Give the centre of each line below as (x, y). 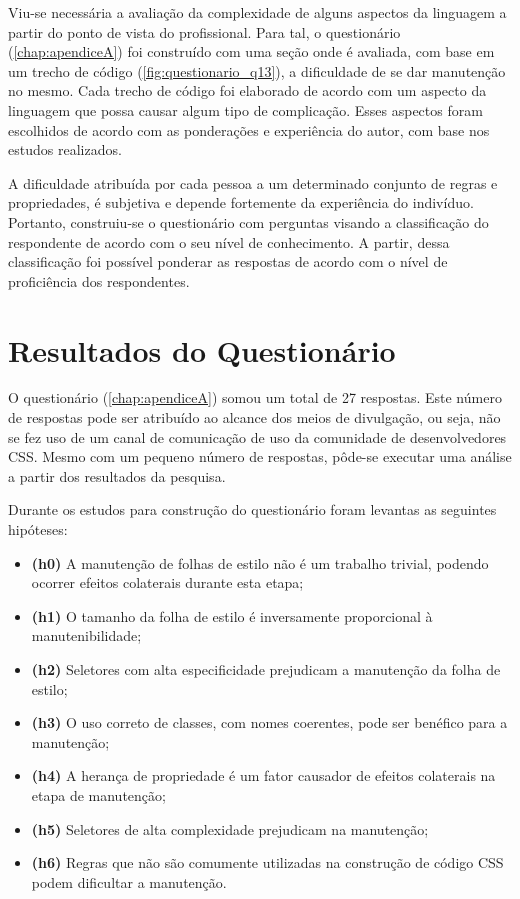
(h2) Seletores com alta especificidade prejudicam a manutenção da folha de (266, 668)
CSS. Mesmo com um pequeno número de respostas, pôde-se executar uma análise (260, 456)
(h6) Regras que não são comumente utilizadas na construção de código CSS (267, 862)
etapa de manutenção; (98, 794)
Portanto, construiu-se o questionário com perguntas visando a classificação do (248, 221)
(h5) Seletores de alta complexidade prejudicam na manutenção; (230, 828)
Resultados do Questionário (202, 349)
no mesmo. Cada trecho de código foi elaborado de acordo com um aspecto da (247, 90)
